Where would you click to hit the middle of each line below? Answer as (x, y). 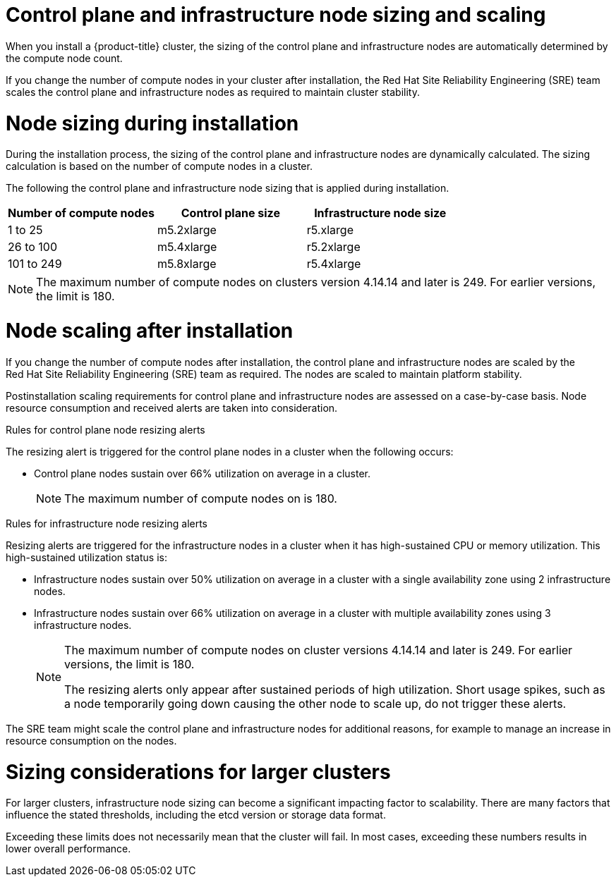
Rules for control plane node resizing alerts (105, 429)
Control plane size (230, 213)
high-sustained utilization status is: (86, 557)
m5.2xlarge (187, 230)
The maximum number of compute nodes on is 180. (201, 498)
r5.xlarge (330, 230)
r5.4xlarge (334, 264)
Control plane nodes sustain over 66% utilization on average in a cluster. (202, 473)
